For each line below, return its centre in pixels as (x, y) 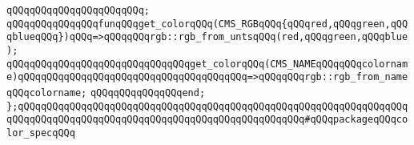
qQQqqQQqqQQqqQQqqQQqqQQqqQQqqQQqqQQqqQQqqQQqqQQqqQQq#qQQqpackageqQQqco (207, 120)
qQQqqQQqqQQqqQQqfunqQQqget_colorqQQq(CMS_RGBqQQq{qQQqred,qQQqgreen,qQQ (207, 24)
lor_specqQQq (41, 133)
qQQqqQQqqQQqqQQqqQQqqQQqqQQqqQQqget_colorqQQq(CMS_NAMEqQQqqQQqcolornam (207, 64)
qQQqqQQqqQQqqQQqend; (148, 93)
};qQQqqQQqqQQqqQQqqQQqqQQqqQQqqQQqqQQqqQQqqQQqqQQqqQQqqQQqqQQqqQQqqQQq (207, 106)
